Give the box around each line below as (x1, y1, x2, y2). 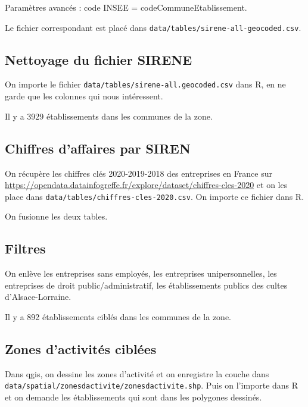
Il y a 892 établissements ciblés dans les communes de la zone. (5, 310, 232, 323)
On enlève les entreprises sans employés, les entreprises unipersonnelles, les (5, 267, 277, 280)
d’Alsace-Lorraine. (5, 290, 71, 303)
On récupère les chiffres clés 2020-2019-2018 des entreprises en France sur (5, 167, 272, 179)
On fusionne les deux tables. (5, 210, 108, 223)
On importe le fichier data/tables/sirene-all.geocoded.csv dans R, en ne (5, 78, 286, 90)
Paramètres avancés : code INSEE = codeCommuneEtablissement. (5, 1, 247, 13)
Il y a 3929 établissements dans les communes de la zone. (5, 109, 213, 122)
